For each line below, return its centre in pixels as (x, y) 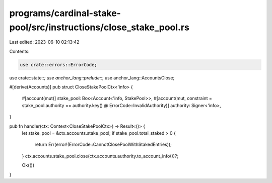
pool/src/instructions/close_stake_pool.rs (99, 27)
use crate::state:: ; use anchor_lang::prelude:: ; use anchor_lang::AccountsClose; (92, 77)
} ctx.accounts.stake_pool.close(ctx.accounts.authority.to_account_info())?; (100, 156)
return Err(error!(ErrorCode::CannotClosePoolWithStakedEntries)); (103, 145)
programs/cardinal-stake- (65, 13)
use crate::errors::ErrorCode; (59, 65)
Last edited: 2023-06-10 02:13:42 (44, 42)
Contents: (19, 51)
